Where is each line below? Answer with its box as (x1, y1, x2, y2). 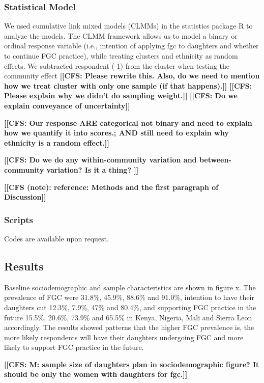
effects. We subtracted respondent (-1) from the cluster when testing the (4, 60, 230, 71)
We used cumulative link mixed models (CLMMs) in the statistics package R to (4, 20, 253, 31)
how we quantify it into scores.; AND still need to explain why (4, 127, 229, 138)
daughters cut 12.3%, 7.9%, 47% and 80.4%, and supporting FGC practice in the (4, 302, 256, 312)
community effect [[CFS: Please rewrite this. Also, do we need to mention (4, 70, 260, 81)
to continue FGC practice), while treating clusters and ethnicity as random (4, 50, 238, 61)
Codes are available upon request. (4, 233, 109, 243)
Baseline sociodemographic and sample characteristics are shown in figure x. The (4, 282, 256, 292)
